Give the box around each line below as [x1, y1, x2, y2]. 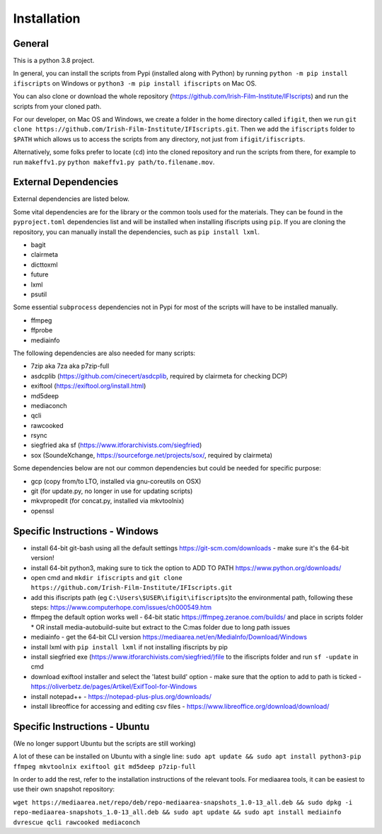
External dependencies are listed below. [13, 195, 130, 203]
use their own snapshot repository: [13, 785, 115, 794]
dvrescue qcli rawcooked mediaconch [13, 818, 141, 826]
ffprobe [30, 326, 53, 335]
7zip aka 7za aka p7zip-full [30, 361, 110, 371]
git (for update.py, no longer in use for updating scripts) [30, 487, 193, 495]
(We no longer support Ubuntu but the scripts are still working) [13, 739, 196, 748]
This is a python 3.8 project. [13, 57, 95, 65]
